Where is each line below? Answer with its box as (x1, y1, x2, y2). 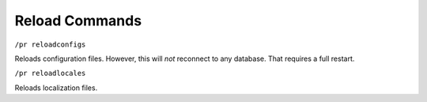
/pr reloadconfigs (14, 40, 86, 49)
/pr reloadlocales (14, 69, 86, 78)
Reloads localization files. (14, 83, 98, 93)
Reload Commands (14, 12, 142, 29)
